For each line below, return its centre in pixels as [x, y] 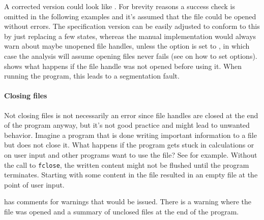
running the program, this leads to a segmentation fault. [92, 76]
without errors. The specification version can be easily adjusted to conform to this [132, 26]
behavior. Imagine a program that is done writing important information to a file [130, 135]
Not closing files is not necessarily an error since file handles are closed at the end [131, 115]
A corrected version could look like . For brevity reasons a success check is [120, 6]
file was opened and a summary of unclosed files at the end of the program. [122, 211]
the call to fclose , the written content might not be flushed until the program [127, 164]
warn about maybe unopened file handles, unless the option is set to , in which [127, 46]
